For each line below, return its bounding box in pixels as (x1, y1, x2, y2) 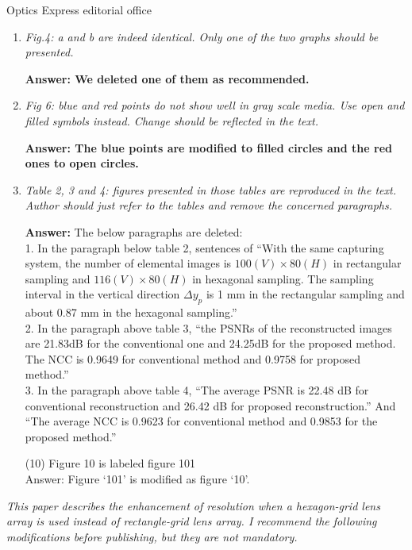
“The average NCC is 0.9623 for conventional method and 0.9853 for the (25, 413, 378, 429)
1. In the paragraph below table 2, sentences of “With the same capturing (25, 239, 384, 256)
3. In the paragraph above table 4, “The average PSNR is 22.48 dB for (25, 382, 369, 398)
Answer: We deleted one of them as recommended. (25, 70, 310, 87)
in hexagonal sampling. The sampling (192, 270, 374, 287)
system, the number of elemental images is (25, 255, 232, 271)
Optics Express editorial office (6, 2, 152, 17)
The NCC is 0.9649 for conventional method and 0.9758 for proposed (25, 350, 361, 367)
